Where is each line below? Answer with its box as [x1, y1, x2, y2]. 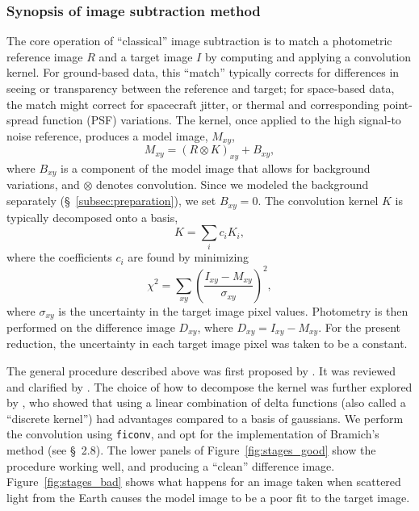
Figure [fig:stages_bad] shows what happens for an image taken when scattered [6, 473, 401, 490]
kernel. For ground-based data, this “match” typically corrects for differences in [6, 64, 400, 81]
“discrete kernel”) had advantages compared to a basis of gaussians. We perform [6, 409, 404, 426]
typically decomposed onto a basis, [6, 208, 178, 225]
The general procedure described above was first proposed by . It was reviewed [6, 362, 396, 379]
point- [383, 95, 413, 112]
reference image [6, 48, 83, 65]
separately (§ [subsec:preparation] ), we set [6, 192, 216, 209]
